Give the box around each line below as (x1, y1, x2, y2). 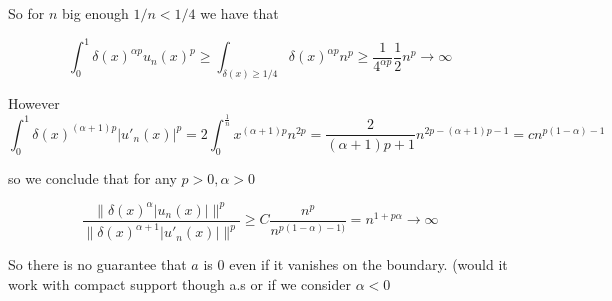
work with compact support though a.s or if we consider (8, 273, 351, 294)
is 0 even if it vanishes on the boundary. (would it (203, 254, 508, 275)
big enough (61, 3, 129, 23)
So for (8, 3, 45, 23)
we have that (200, 3, 279, 23)
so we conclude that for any (8, 167, 177, 188)
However (8, 92, 60, 113)
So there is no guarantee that (8, 254, 187, 275)
